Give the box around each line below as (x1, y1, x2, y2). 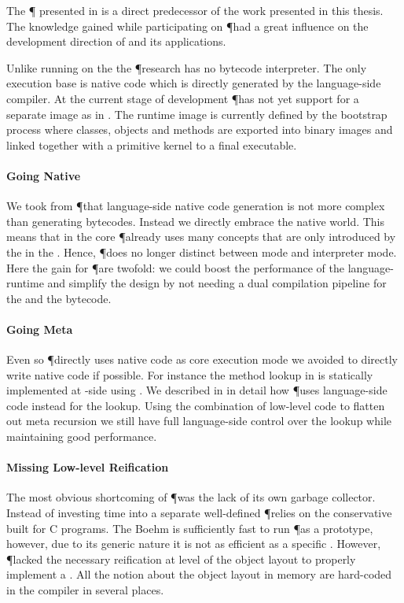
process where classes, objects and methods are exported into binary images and (6, 121, 393, 138)
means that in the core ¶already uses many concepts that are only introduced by (6, 228, 396, 245)
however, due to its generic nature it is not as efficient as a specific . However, (6, 535, 381, 552)
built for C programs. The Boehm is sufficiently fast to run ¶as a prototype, (6, 520, 373, 536)
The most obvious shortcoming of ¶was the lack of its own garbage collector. (6, 489, 376, 505)
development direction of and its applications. (6, 33, 226, 50)
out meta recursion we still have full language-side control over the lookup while (6, 412, 391, 429)
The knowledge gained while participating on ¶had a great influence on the (6, 17, 369, 34)
